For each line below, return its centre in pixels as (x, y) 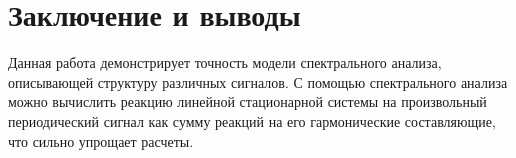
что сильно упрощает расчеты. (101, 140)
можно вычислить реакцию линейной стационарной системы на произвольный (247, 101)
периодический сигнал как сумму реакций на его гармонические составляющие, (252, 120)
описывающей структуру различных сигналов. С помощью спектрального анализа (258, 81)
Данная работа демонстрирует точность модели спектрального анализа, (225, 62)
